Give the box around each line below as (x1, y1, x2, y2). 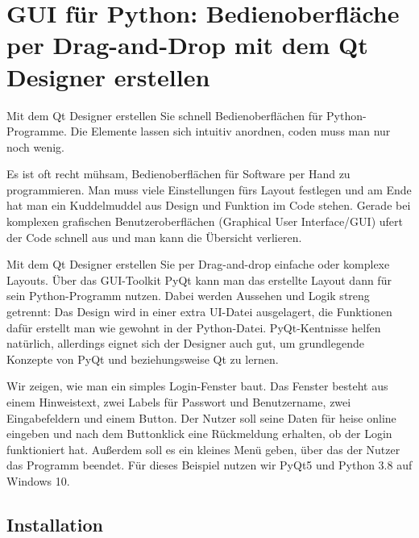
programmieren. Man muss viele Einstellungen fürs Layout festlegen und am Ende (6, 181, 412, 198)
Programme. (6, 123, 67, 140)
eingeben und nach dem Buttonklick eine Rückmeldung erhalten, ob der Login (6, 425, 392, 442)
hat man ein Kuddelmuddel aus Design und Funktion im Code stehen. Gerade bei (6, 197, 411, 214)
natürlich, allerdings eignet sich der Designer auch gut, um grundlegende (6, 335, 364, 352)
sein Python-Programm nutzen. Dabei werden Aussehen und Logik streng (6, 287, 370, 304)
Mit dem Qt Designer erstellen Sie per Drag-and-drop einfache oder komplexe (6, 256, 390, 273)
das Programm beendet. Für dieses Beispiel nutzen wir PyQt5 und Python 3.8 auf (6, 457, 413, 473)
